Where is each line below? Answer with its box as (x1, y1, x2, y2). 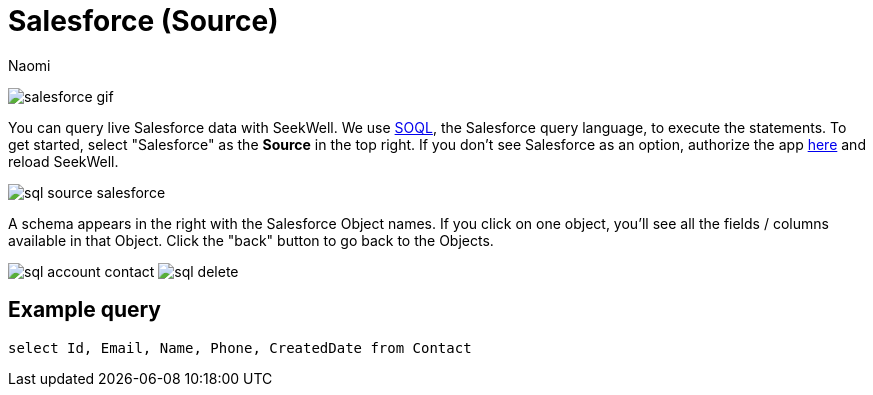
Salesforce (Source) (8, 4, 279, 38)
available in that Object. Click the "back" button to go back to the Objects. (8, 231, 494, 249)
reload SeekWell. (8, 152, 119, 170)
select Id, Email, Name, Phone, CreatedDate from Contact (8, 339, 472, 356)
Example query (8, 297, 162, 323)
